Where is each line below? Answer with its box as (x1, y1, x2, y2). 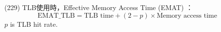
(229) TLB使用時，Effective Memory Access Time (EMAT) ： (4, 2, 193, 12)
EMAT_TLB (38, 12, 75, 19)
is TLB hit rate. (10, 19, 58, 29)
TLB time (84, 12, 114, 19)
